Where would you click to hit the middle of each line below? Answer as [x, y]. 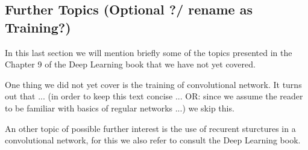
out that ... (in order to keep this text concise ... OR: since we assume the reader [154, 96]
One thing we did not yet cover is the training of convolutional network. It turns [153, 84]
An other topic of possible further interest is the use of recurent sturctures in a [150, 128]
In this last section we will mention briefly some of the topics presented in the [149, 52]
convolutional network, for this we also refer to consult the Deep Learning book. [153, 140]
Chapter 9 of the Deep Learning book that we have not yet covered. [130, 64]
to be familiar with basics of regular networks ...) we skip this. [120, 108]
